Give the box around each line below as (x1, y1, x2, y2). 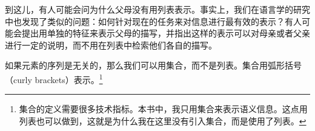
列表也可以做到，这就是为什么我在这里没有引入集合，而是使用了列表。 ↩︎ (19, 114, 307, 127)
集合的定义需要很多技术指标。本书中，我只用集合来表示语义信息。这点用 (19, 102, 308, 115)
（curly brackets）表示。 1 (5, 71, 103, 86)
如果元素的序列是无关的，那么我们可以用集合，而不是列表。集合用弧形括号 (5, 59, 302, 72)
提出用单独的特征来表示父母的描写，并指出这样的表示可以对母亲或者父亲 (21, 27, 310, 39)
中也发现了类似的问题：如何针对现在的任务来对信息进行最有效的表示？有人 (5, 15, 302, 27)
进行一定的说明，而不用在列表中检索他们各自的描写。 (5, 38, 217, 51)
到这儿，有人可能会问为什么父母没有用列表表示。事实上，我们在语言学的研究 (5, 3, 310, 15)
